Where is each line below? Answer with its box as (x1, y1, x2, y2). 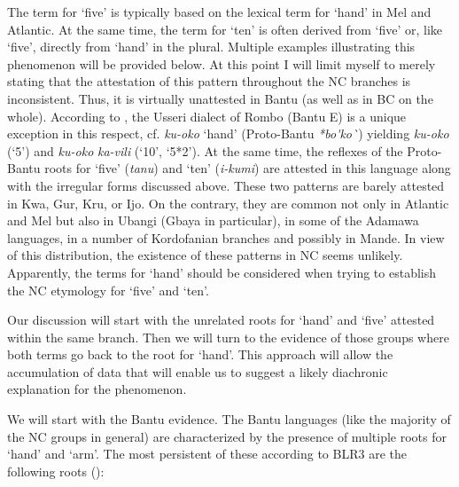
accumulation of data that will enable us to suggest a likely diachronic (7, 362, 388, 381)
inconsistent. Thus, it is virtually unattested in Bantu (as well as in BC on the (7, 89, 433, 107)
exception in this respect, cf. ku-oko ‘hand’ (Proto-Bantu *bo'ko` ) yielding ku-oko (7, 124, 449, 143)
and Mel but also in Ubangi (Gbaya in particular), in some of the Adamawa (7, 211, 419, 230)
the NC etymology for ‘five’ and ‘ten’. (7, 280, 209, 299)
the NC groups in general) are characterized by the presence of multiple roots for (7, 427, 447, 445)
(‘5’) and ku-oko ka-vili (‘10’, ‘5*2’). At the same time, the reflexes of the (7, 141, 403, 160)
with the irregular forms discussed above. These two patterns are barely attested (7, 176, 445, 194)
